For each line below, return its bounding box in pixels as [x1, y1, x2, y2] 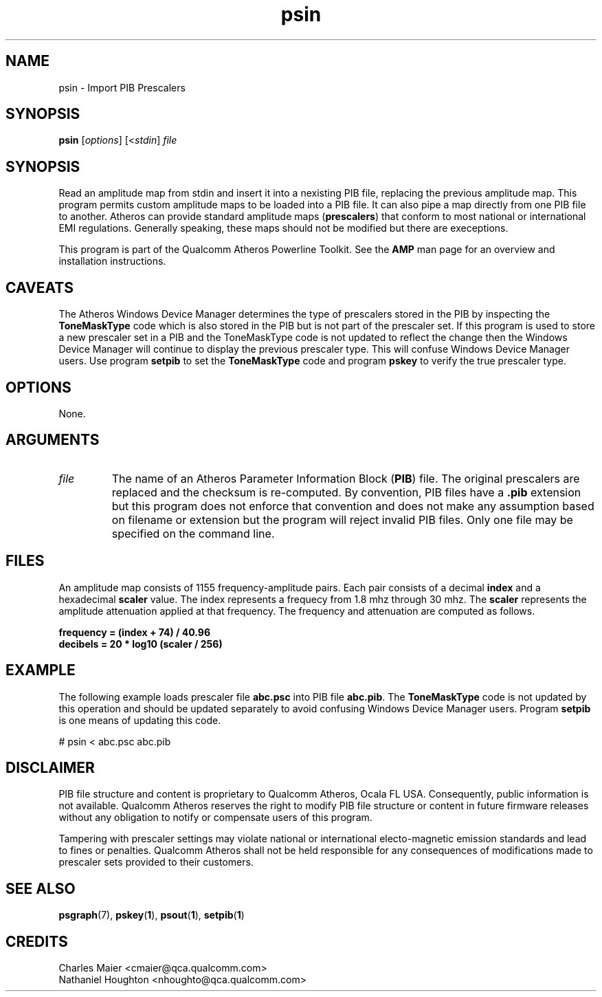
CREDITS [5, 932, 68, 950]
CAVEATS [5, 278, 74, 296]
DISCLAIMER [5, 758, 95, 776]
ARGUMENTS [5, 431, 100, 449]
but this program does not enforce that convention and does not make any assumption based [111, 498, 594, 513]
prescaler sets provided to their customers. [58, 856, 254, 868]
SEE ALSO [5, 879, 76, 897]
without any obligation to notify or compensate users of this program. [58, 811, 372, 824]
